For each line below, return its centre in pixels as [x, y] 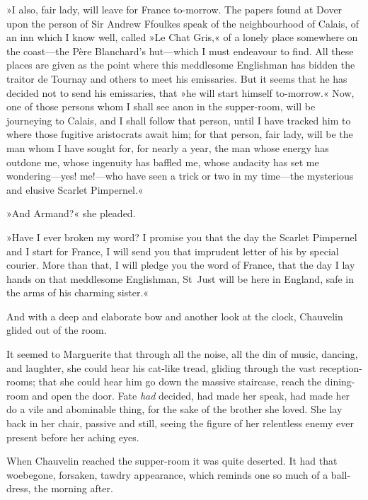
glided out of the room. [57, 330]
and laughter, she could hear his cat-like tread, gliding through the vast [161, 367]
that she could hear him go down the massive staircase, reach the [180, 382]
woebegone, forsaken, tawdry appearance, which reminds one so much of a [167, 474]
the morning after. [74, 488]
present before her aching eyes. [73, 437]
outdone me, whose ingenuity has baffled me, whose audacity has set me [163, 162]
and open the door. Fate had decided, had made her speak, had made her [191, 395]
